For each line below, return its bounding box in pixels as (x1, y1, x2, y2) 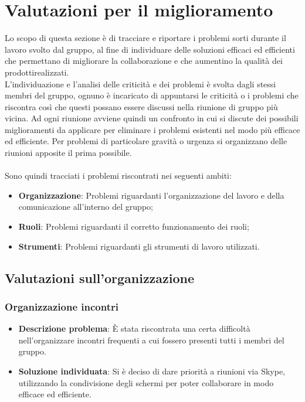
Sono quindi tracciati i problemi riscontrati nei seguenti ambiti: (5, 169, 232, 182)
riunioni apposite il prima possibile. (5, 147, 132, 159)
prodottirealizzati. (5, 66, 69, 78)
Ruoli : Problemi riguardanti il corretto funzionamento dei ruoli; (18, 220, 249, 233)
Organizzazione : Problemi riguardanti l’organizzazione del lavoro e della (18, 189, 284, 201)
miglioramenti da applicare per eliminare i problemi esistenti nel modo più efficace (5, 123, 300, 135)
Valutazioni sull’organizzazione (5, 268, 195, 287)
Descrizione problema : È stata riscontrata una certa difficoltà (18, 322, 250, 335)
